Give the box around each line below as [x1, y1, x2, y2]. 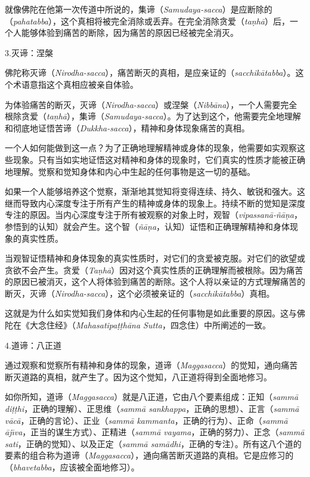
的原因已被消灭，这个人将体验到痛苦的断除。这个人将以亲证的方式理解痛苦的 [5, 275, 305, 288]
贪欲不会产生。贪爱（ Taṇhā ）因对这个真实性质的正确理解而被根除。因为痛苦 [5, 263, 303, 276]
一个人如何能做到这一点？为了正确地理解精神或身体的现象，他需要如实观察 [5, 141, 297, 154]
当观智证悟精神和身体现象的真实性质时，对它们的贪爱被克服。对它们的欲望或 [5, 252, 305, 264]
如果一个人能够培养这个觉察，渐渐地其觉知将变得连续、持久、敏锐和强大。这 [5, 185, 305, 198]
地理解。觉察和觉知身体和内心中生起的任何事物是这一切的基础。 [5, 165, 255, 177]
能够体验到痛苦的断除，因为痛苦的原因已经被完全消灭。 [21, 26, 238, 39]
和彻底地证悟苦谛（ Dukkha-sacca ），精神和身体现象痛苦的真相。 [5, 121, 250, 134]
